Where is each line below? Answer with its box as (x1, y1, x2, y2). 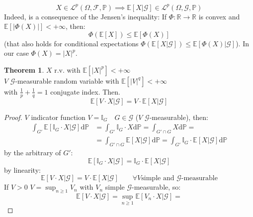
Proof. (4, 111, 22, 122)
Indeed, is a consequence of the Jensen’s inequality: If (4, 11, 167, 21)
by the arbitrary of (4, 147, 61, 157)
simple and (141, 175, 174, 182)
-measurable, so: (132, 182, 181, 192)
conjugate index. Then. (50, 86, 120, 97)
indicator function (31, 111, 85, 122)
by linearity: (4, 164, 41, 175)
